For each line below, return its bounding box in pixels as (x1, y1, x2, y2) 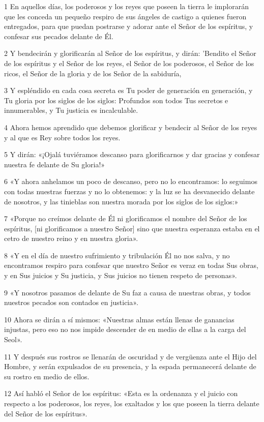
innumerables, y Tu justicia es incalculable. (4, 105, 138, 115)
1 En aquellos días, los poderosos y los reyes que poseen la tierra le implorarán (4, 1, 249, 11)
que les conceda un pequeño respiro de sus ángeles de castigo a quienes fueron (4, 11, 247, 21)
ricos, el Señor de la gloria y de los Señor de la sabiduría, (4, 68, 182, 78)
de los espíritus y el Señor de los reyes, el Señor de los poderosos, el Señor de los (4, 57, 254, 68)
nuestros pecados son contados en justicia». (4, 297, 138, 308)
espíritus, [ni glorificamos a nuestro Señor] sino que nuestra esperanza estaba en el (4, 223, 260, 233)
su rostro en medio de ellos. (4, 371, 90, 381)
